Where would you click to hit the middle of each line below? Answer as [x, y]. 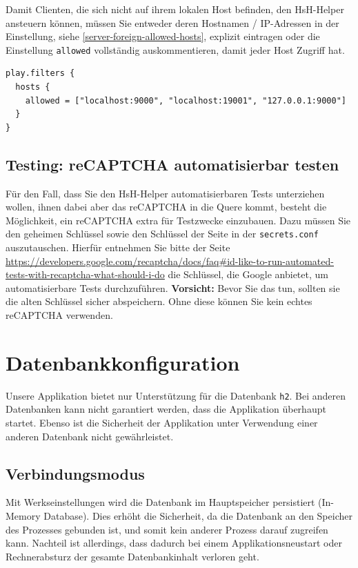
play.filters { [40, 74]
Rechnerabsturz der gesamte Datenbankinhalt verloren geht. [132, 556]
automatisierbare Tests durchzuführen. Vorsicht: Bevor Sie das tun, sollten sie [173, 287]
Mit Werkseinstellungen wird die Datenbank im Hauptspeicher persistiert [160, 502]
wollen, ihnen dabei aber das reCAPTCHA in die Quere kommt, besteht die [166, 207]
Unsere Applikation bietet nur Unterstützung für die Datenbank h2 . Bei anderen [176, 395]
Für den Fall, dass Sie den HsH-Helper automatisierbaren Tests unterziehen [165, 193]
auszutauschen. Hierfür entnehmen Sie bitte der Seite [118, 247]
